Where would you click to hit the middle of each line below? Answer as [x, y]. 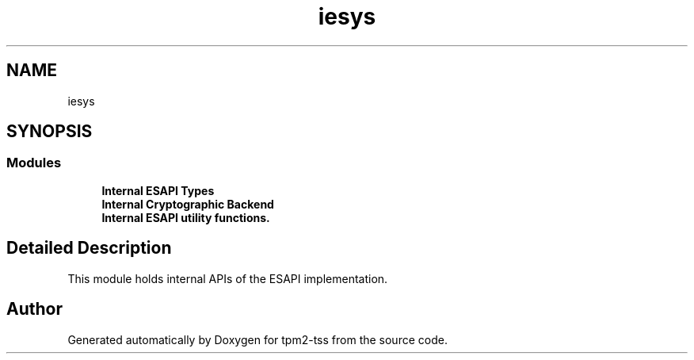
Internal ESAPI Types [158, 190]
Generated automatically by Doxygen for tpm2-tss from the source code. [257, 339]
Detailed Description [89, 248]
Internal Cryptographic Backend [188, 204]
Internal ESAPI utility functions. [186, 217]
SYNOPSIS [50, 132]
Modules [34, 163]
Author [34, 309]
